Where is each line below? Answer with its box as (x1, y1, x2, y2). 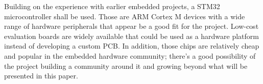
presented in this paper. (4, 70, 78, 81)
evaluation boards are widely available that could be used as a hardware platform (4, 30, 259, 41)
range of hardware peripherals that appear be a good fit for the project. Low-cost (4, 21, 259, 31)
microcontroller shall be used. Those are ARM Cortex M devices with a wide (4, 11, 245, 21)
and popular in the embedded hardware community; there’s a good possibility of (4, 50, 256, 61)
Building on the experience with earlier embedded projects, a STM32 (4, 1, 220, 11)
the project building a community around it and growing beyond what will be (4, 60, 248, 71)
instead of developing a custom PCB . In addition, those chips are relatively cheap (4, 40, 259, 51)
